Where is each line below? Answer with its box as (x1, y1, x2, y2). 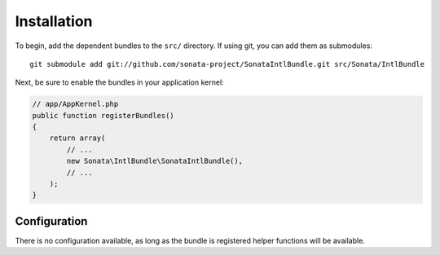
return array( (49, 134, 106, 143)
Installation (15, 12, 93, 30)
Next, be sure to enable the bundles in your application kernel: (15, 77, 224, 87)
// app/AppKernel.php (32, 99, 119, 109)
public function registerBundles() (32, 111, 174, 120)
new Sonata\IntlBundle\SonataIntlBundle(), (66, 156, 244, 166)
